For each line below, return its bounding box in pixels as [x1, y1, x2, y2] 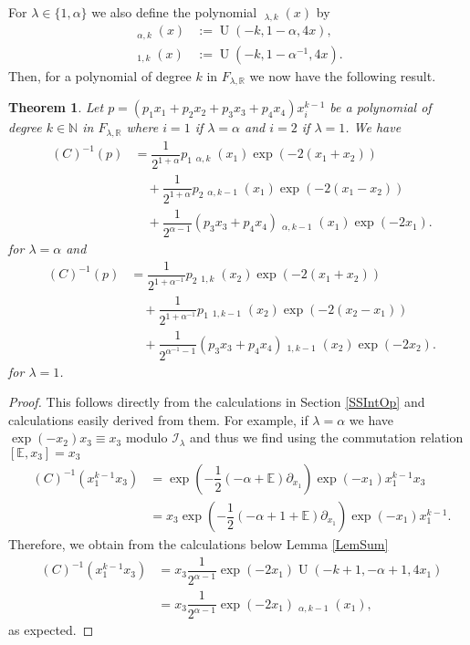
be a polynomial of [329, 98, 432, 117]
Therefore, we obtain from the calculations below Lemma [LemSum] [8, 535, 389, 554]
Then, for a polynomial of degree [8, 66, 192, 85]
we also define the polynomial [91, 3, 257, 21]
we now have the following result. [249, 66, 436, 85]
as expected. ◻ [8, 620, 94, 640]
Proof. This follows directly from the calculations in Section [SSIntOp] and [8, 392, 425, 411]
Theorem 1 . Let [8, 98, 104, 117]
